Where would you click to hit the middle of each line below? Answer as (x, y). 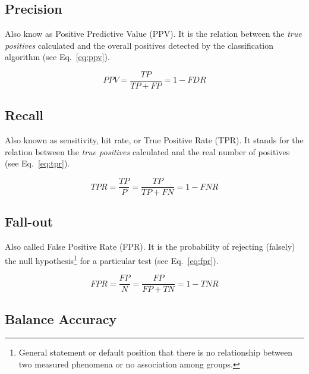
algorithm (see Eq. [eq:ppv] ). (57, 57)
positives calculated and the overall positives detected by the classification (139, 45)
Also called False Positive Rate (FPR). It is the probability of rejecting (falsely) (150, 246)
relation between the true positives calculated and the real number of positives (147, 151)
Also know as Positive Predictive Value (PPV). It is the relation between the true (153, 34)
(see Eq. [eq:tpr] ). (37, 163)
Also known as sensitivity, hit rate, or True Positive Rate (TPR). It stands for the (154, 140)
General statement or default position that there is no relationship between (156, 352)
